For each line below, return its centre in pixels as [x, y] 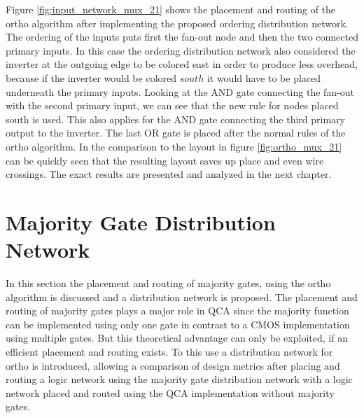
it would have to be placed [264, 77]
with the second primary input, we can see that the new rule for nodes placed [172, 105]
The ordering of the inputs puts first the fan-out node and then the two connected [182, 37]
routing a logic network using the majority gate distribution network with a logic [179, 379]
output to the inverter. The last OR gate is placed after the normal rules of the [176, 133]
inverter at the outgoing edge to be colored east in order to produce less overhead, [182, 64]
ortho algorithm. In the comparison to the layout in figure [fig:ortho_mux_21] [174, 146]
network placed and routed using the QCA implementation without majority [170, 392]
